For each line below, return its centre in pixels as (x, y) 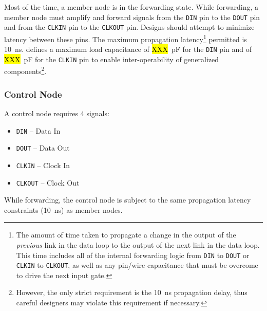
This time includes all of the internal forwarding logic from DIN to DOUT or (133, 255)
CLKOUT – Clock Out (48, 182)
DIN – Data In (38, 130)
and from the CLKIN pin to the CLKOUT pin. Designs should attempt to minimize (129, 27)
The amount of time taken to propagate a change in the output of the (126, 235)
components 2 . (25, 70)
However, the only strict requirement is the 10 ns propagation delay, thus (132, 292)
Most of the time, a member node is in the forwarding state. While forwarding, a (131, 7)
